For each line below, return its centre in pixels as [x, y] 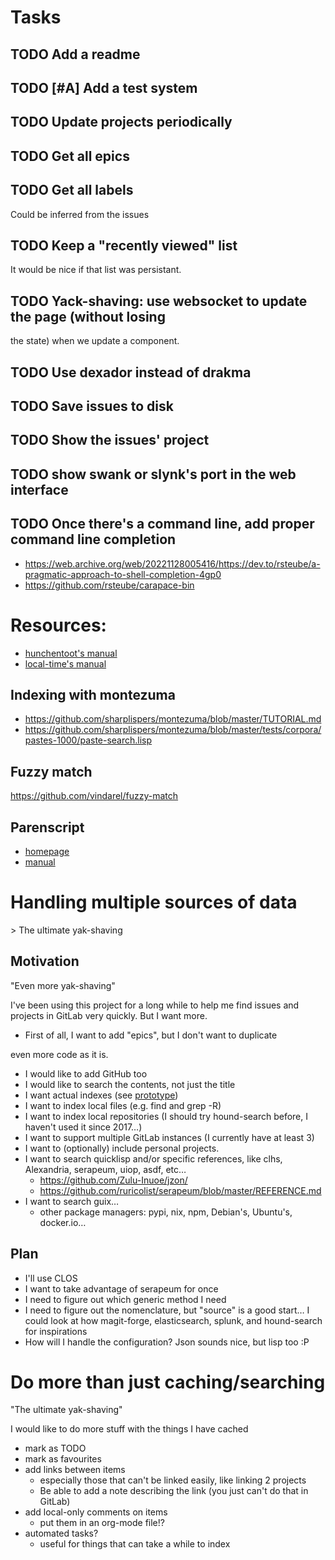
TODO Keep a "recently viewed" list [124, 245]
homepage [47, 851]
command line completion [93, 539]
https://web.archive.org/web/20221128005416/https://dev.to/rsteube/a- [172, 563]
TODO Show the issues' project [110, 440]
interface [39, 489]
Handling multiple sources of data [154, 902]
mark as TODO [55, 1448]
